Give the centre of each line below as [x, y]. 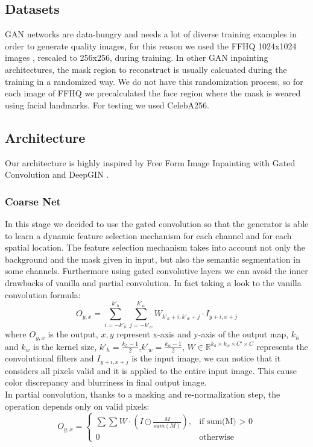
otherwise [217, 438]
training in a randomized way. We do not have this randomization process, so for [154, 81]
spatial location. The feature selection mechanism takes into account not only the [155, 247]
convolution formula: [43, 294]
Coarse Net [33, 201]
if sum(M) [218, 422]
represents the [282, 346]
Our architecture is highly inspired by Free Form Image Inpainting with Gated [150, 162]
